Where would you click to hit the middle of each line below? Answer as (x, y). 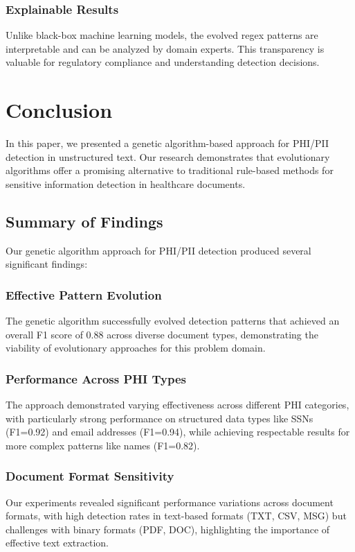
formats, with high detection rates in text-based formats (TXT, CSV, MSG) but (176, 516)
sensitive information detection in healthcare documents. (126, 183)
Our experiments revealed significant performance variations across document (170, 502)
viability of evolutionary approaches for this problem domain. (136, 348)
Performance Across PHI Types (96, 378)
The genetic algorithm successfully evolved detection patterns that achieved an (173, 321)
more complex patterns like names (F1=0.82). (103, 445)
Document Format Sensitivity (90, 476)
